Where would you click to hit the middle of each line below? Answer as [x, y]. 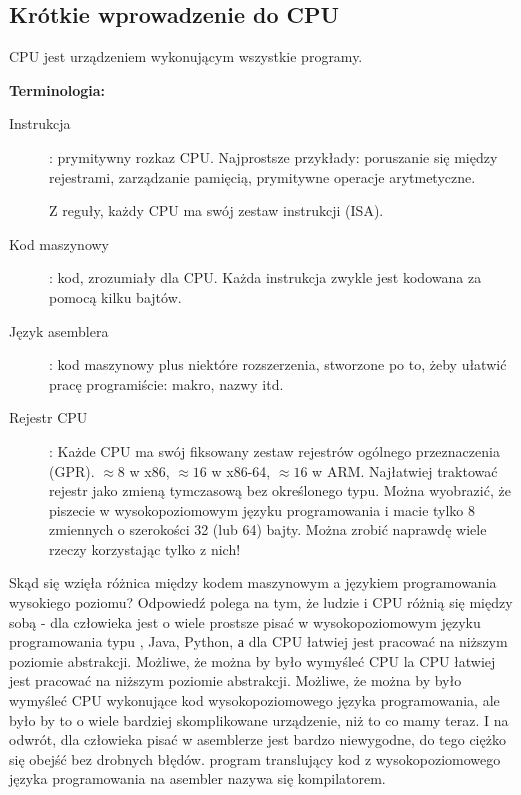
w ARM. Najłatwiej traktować [405, 470]
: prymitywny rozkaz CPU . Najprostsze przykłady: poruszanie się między [273, 156]
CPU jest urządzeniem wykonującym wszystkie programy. [186, 56]
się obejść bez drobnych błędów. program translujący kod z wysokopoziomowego [255, 758]
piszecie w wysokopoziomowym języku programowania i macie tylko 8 [262, 509]
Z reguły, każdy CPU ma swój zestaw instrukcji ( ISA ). [216, 210]
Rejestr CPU [48, 417]
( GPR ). [72, 470]
